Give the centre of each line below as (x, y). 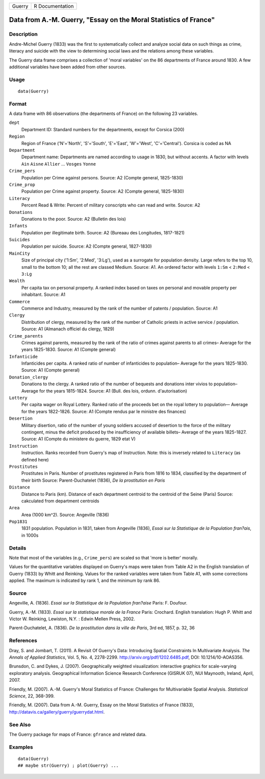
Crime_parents (26, 336)
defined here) (35, 460)
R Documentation (54, 6)
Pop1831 (18, 522)
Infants (18, 226)
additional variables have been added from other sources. (67, 67)
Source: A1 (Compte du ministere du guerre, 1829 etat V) (79, 439)
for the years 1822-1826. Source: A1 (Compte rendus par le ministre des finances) (104, 411)
